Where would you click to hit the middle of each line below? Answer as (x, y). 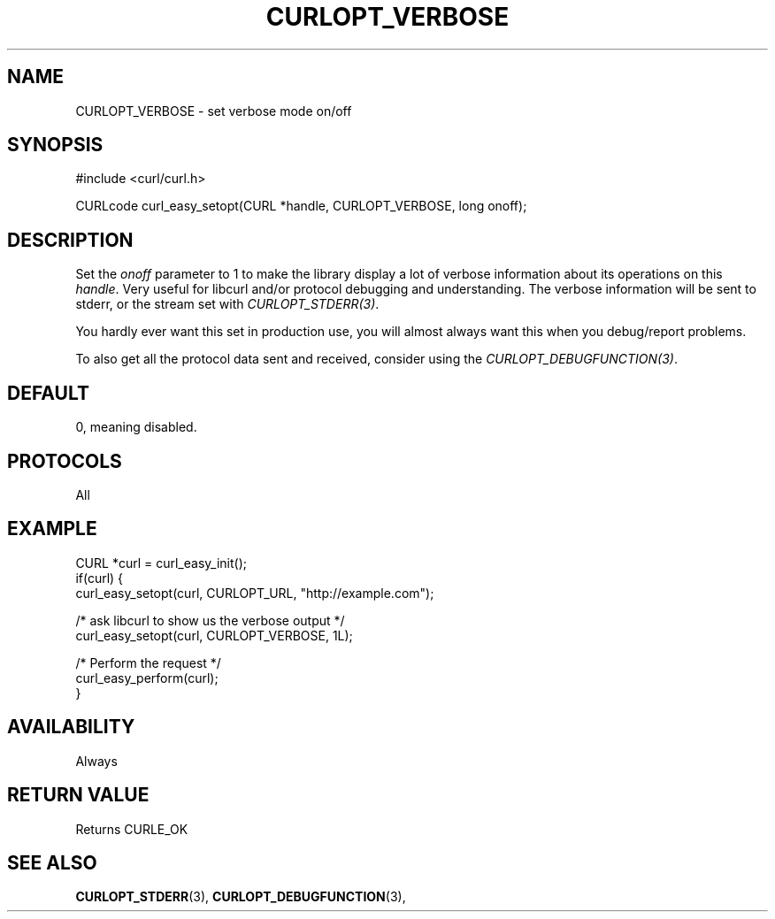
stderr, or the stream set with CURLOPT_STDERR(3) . (227, 304)
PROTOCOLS (65, 461)
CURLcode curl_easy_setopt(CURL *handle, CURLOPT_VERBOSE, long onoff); (301, 206)
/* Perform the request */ (148, 662)
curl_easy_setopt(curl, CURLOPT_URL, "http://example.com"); (255, 593)
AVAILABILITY (71, 727)
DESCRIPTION (70, 240)
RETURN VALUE (78, 795)
